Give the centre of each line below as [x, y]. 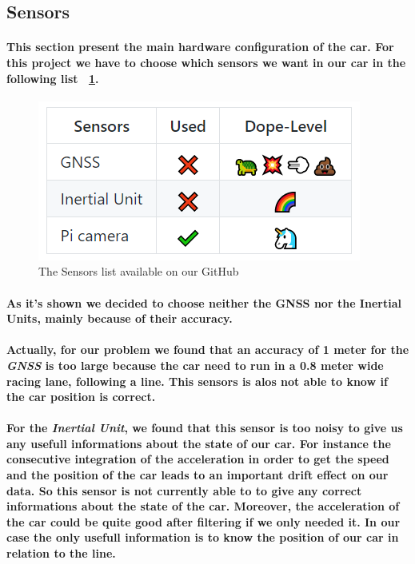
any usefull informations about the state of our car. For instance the [199, 443]
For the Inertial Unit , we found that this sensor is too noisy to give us [205, 428]
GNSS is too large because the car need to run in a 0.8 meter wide [195, 365]
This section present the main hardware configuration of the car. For [200, 47]
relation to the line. [61, 553]
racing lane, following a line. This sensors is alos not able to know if [197, 381]
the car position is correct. [81, 397]
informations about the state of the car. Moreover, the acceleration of [203, 506]
